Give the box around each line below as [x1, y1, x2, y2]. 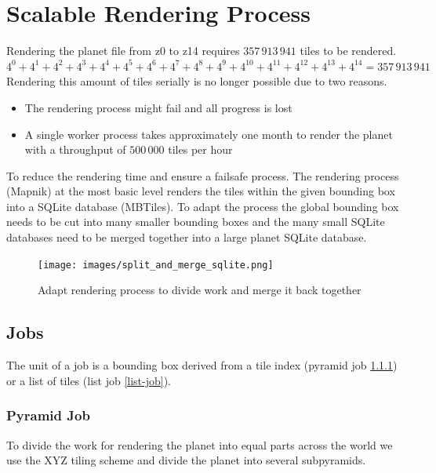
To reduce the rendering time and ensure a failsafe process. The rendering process [6, 167, 399, 184]
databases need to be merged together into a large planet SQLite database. [6, 229, 367, 246]
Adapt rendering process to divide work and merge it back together [38, 282, 362, 298]
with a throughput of [24, 141, 126, 158]
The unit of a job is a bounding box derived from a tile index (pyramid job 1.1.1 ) [6, 357, 398, 373]
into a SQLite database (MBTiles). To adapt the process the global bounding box [6, 198, 399, 214]
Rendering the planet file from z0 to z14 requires [6, 42, 240, 59]
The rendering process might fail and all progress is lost [24, 99, 292, 115]
